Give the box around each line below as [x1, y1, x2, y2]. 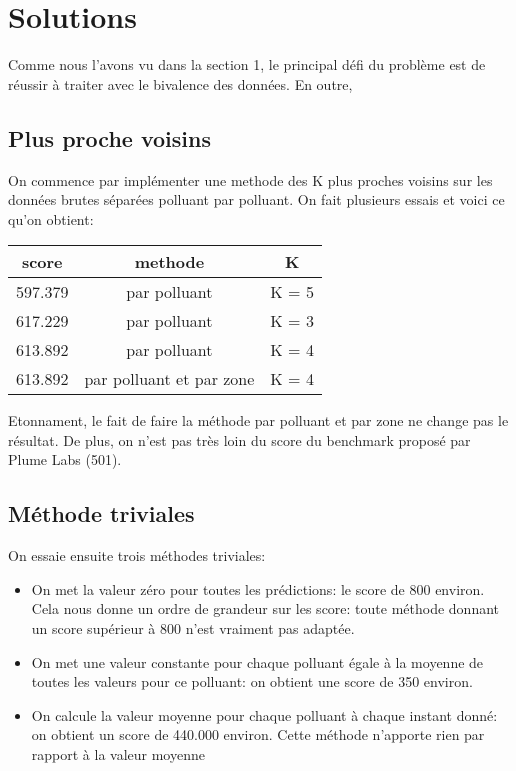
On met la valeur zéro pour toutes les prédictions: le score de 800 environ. [31, 578, 485, 599]
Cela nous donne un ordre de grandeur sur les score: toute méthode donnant [31, 598, 500, 619]
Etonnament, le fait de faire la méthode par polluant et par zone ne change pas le [8, 410, 509, 431]
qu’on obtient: [8, 208, 94, 229]
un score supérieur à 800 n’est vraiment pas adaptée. [31, 618, 355, 639]
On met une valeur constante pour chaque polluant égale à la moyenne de [31, 651, 484, 672]
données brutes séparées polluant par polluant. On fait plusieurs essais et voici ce [8, 189, 505, 210]
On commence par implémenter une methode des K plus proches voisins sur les [8, 169, 493, 190]
